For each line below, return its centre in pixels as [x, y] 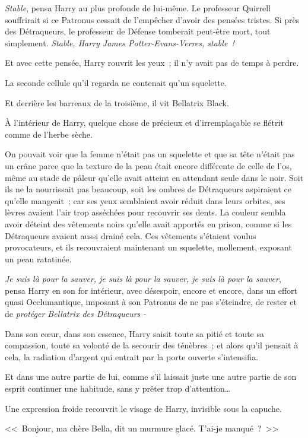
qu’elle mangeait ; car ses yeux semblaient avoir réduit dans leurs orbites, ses [145, 200]
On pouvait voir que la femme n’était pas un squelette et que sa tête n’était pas [150, 154]
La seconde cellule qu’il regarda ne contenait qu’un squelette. [116, 82]
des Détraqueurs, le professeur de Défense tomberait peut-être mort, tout [138, 31]
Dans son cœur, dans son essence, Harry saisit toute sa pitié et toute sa [134, 333]
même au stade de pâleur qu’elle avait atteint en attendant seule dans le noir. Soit [154, 177]
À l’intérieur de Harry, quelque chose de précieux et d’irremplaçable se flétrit [144, 123]
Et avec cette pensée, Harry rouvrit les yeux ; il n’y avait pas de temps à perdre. [152, 63]
